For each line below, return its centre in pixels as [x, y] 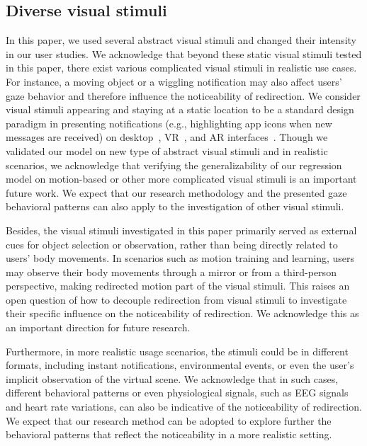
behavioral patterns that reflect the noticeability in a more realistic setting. [169, 434]
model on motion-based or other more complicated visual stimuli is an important [181, 179]
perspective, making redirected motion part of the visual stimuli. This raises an [178, 286]
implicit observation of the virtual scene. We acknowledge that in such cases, [172, 378]
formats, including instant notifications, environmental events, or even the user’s [180, 365]
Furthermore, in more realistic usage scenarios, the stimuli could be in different [177, 351]
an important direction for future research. [98, 327]
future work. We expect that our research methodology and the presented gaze [176, 192]
